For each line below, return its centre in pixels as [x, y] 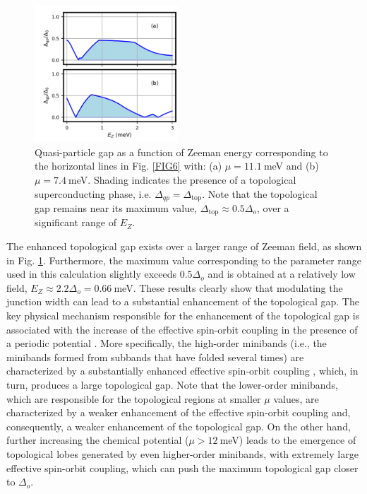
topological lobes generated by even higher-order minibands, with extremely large [182, 453]
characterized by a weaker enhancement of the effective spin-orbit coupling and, [179, 412]
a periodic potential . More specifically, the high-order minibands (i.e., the [167, 343]
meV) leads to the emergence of [288, 440]
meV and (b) [291, 166]
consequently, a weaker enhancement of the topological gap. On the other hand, [179, 426]
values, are [296, 398]
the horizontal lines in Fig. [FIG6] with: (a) [128, 166]
